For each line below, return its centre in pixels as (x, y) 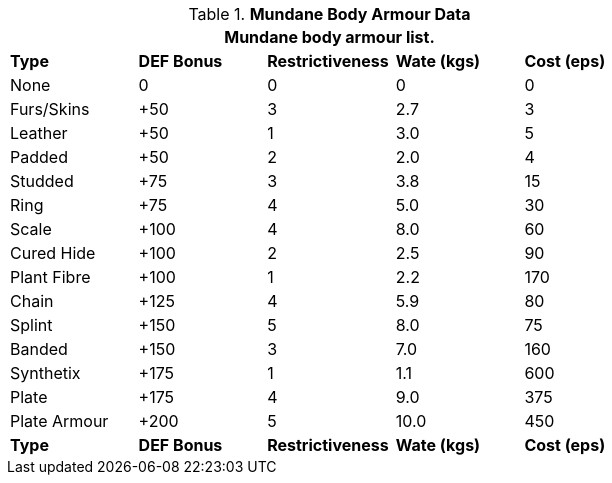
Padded (39, 157)
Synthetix (45, 373)
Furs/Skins (50, 109)
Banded (39, 349)
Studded (42, 181)
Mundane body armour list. (329, 37)
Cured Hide (53, 253)
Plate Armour (59, 421)
